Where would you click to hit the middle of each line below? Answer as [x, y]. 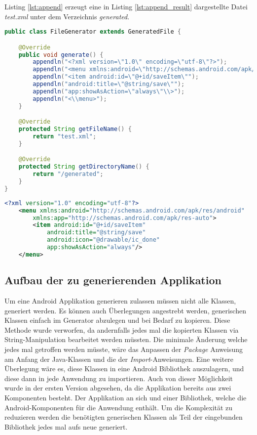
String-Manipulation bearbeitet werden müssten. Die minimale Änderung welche [126, 339]
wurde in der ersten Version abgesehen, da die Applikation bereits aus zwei [118, 388]
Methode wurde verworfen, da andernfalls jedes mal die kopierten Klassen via [122, 329]
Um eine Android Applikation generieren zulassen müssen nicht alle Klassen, [120, 300]
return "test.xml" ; [65, 136]
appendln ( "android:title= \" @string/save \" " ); [109, 84]
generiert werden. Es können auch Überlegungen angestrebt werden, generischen [125, 310]
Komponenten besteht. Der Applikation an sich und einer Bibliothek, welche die [126, 397]
